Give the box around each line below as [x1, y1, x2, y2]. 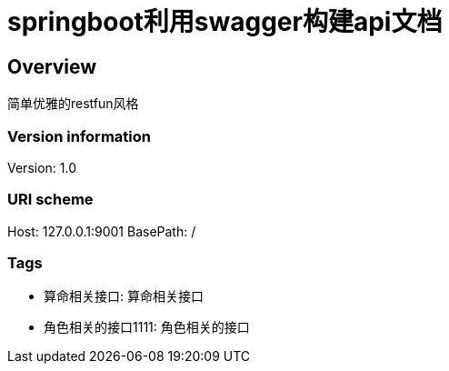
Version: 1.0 [7, 159, 77, 175]
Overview [7, 55, 97, 78]
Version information [7, 126, 151, 145]
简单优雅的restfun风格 [7, 95, 139, 112]
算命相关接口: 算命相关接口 [44, 288, 204, 305]
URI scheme [7, 190, 94, 209]
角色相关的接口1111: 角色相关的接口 [44, 319, 250, 336]
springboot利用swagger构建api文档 [7, 6, 443, 37]
